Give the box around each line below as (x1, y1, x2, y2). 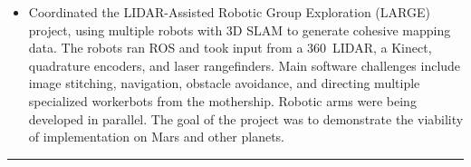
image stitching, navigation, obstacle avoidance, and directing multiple (28, 74, 420, 93)
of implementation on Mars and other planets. (28, 127, 284, 146)
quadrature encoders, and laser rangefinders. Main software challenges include (28, 55, 461, 74)
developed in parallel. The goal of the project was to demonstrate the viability (28, 109, 464, 128)
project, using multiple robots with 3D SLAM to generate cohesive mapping (28, 20, 451, 39)
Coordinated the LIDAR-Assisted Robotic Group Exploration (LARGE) (28, 3, 430, 21)
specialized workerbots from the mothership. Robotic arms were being (28, 91, 417, 110)
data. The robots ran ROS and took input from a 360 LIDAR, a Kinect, (28, 38, 432, 57)
